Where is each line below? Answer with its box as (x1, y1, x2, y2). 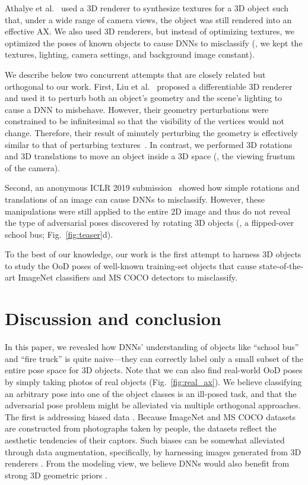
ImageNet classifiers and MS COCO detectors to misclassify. (18, 271, 237, 284)
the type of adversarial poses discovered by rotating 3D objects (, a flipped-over (5, 216, 294, 229)
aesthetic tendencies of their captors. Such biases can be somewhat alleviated (5, 433, 285, 446)
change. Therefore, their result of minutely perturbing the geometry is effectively (5, 126, 298, 138)
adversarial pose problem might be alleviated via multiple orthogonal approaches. (5, 399, 301, 411)
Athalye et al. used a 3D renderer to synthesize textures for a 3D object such (5, 2, 289, 14)
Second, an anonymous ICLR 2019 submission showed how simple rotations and (5, 181, 300, 194)
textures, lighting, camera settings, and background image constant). (5, 48, 255, 61)
